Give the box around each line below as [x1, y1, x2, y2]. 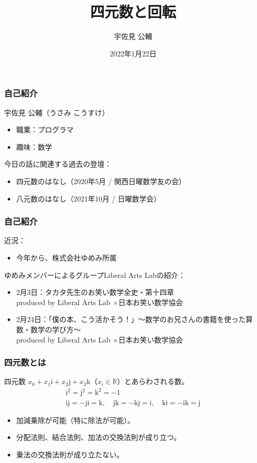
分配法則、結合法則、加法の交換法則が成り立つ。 [16, 432, 181, 442]
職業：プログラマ [16, 124, 74, 135]
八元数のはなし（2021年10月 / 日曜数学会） [16, 193, 161, 204]
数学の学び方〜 [30, 324, 81, 334]
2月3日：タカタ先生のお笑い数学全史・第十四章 [16, 287, 174, 297]
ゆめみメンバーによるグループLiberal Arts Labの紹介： [4, 269, 185, 280]
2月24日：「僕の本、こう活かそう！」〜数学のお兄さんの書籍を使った [16, 314, 246, 325]
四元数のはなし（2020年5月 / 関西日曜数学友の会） [16, 175, 186, 186]
